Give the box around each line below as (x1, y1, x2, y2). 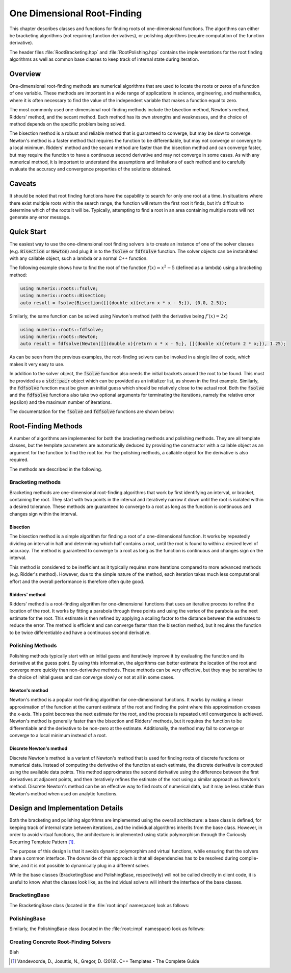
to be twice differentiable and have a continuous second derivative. (9, 629, 151, 636)
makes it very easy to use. (9, 361, 65, 367)
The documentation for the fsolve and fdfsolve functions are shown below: (9, 408, 174, 415)
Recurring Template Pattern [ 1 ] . (9, 839, 75, 845)
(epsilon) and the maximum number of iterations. (9, 399, 112, 405)
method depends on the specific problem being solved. (9, 120, 126, 127)
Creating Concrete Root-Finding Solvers (9, 938, 111, 945)
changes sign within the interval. (9, 510, 78, 517)
